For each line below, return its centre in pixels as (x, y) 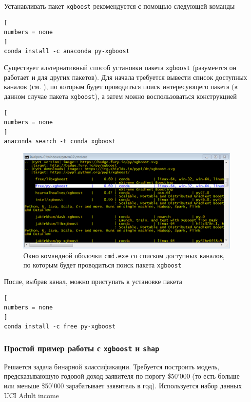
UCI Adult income (31, 395)
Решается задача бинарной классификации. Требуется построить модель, (112, 366)
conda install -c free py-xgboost (60, 327)
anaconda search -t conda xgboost (60, 142)
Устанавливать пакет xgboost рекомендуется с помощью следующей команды (119, 6)
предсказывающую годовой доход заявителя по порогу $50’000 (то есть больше (122, 376)
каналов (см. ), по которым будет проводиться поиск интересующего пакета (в (121, 86)
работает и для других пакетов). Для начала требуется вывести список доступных (125, 77)
